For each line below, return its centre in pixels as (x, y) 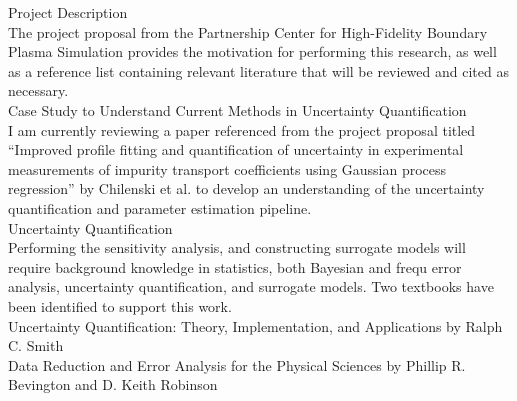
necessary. (38, 90)
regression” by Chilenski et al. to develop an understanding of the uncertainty (246, 188)
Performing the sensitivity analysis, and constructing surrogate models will (237, 247)
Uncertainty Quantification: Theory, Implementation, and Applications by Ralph (255, 325)
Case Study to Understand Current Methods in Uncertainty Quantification (237, 109)
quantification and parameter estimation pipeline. (160, 207)
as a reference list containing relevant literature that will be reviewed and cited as (258, 70)
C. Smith (36, 345)
